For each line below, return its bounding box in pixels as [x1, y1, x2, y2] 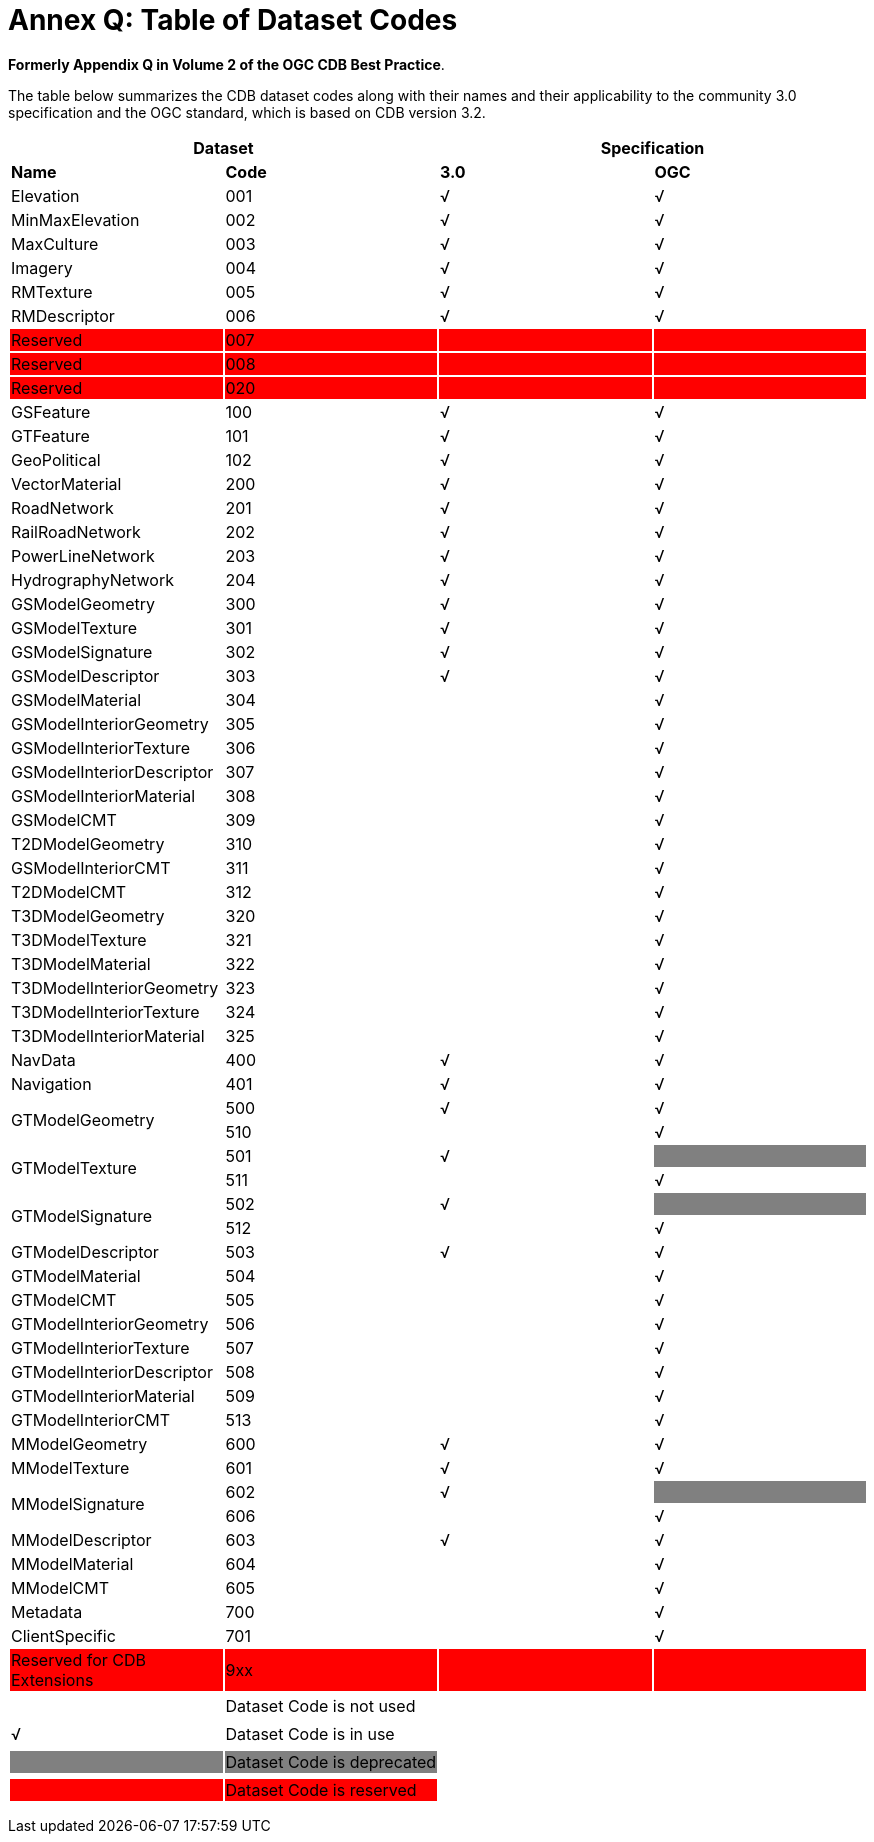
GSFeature [11, 401, 91, 422]
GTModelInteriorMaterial [11, 1385, 195, 1406]
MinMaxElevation [11, 209, 140, 230]
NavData [11, 1049, 76, 1070]
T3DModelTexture [11, 929, 147, 950]
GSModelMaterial [11, 689, 142, 710]
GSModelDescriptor [11, 665, 160, 686]
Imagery [11, 257, 73, 278]
